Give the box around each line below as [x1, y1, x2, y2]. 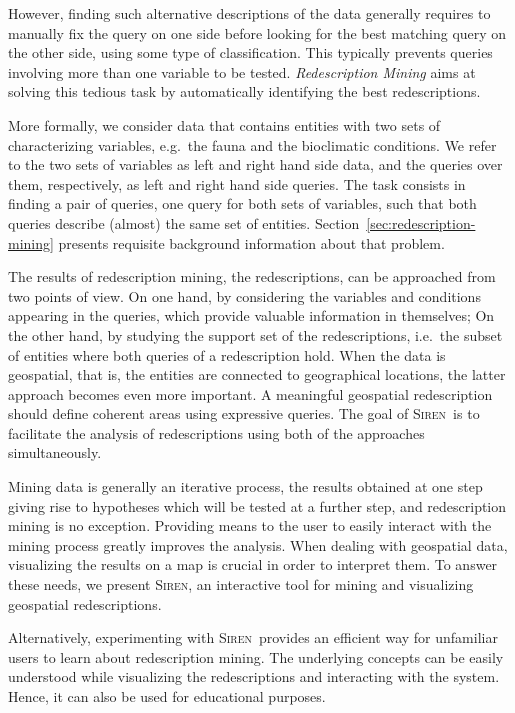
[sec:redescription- [366, 212, 476, 233]
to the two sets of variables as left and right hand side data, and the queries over [8, 154, 503, 175]
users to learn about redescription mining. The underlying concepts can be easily [8, 646, 504, 667]
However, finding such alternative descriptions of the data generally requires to [8, 3, 491, 23]
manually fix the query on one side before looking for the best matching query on [8, 22, 507, 43]
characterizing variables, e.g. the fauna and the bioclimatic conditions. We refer [8, 134, 497, 155]
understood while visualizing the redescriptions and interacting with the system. [8, 666, 500, 687]
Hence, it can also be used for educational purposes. [8, 686, 326, 706]
